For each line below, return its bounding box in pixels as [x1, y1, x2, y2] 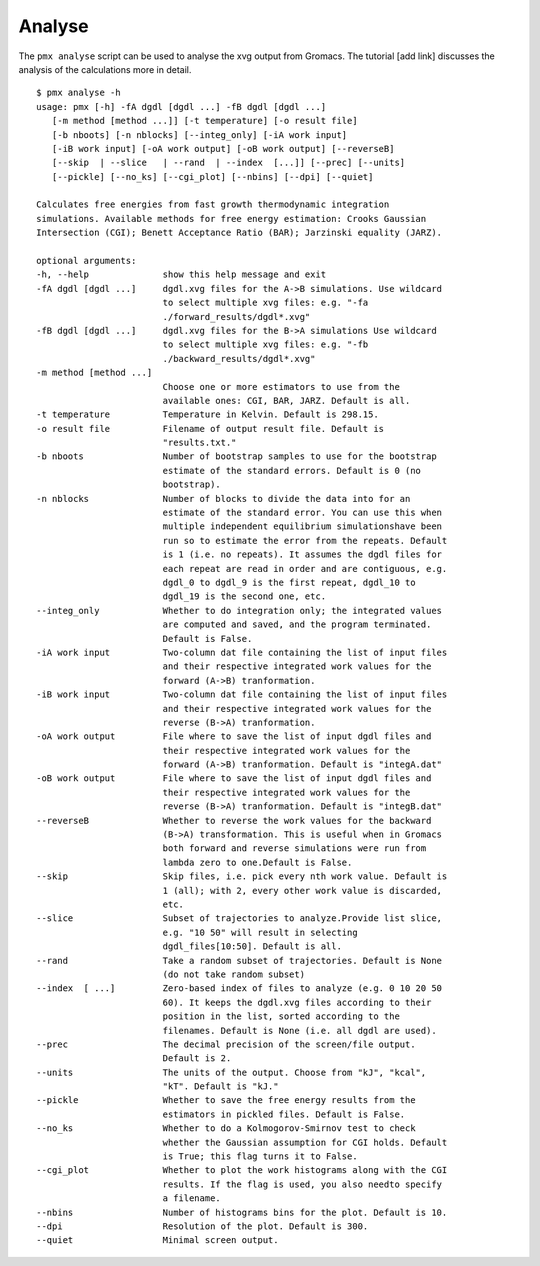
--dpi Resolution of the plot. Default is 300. [36, 1220, 369, 1232]
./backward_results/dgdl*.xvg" [162, 353, 316, 364]
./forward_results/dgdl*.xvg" [162, 311, 311, 322]
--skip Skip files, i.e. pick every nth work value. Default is [36, 871, 448, 882]
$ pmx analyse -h [36, 87, 121, 99]
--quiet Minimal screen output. [36, 1235, 279, 1246]
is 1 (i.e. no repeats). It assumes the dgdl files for [162, 549, 443, 560]
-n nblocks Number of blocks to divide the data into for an [36, 493, 411, 504]
